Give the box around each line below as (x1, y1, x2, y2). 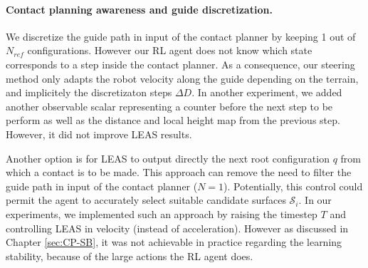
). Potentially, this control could (224, 178, 363, 193)
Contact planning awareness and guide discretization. (6, 1, 273, 16)
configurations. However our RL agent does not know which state (27, 43, 312, 58)
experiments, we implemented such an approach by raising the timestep (6, 206, 317, 221)
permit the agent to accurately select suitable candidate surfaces (6, 192, 286, 207)
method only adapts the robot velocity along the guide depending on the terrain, (6, 71, 359, 86)
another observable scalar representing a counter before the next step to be (6, 98, 333, 113)
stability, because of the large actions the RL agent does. (6, 248, 253, 263)
